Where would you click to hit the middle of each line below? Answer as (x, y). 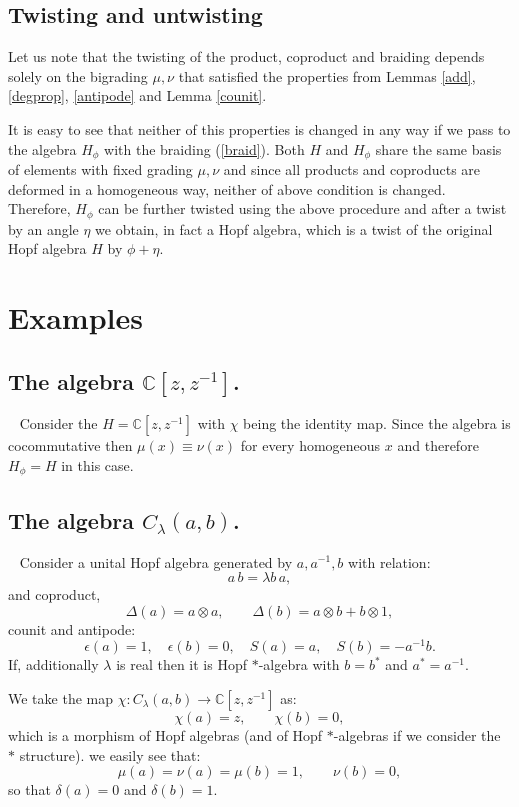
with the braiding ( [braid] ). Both (204, 148)
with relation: (389, 561)
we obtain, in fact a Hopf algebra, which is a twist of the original (294, 228)
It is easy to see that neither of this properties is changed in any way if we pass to (259, 128)
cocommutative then (70, 445)
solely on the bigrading (78, 75)
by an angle (43, 228)
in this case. (97, 464)
